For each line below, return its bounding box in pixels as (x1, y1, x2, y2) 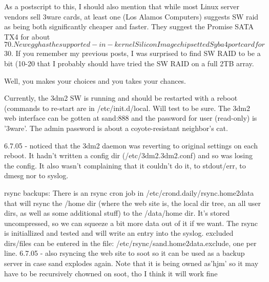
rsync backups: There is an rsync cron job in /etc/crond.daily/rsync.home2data (4, 187, 254, 198)
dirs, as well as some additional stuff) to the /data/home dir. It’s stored (4, 208, 230, 218)
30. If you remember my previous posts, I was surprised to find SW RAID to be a (4, 48, 261, 59)
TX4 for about (4, 31, 50, 42)
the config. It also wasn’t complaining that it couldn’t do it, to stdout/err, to (4, 160, 246, 171)
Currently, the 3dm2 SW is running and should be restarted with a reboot (4, 92, 238, 103)
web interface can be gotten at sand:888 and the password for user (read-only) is (4, 112, 257, 123)
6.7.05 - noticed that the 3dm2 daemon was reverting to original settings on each (4, 140, 258, 151)
